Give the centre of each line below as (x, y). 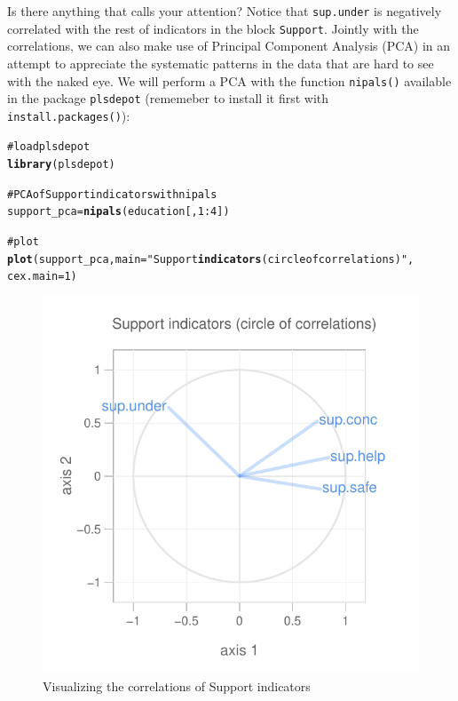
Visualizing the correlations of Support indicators (177, 685)
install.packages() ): (69, 115)
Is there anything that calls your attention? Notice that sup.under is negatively (225, 11)
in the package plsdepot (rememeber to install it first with (168, 98)
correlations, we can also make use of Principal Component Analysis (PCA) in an (229, 46)
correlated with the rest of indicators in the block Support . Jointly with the (213, 28)
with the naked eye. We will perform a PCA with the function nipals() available (229, 80)
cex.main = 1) (42, 277)
